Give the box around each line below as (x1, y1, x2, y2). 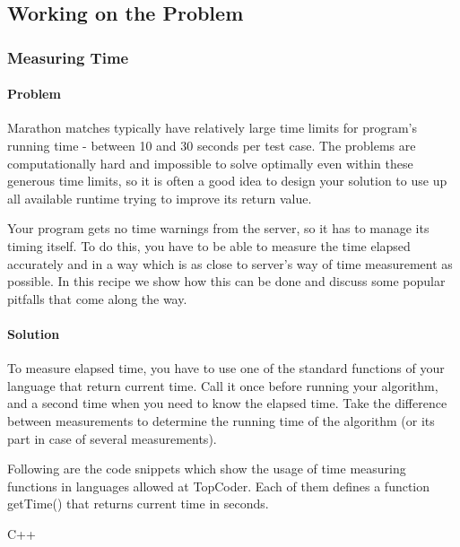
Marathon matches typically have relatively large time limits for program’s (7, 118, 418, 137)
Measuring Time (7, 46, 129, 68)
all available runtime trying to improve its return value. (7, 188, 312, 207)
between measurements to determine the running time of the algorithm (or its (7, 411, 435, 430)
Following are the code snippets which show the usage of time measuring (7, 459, 406, 478)
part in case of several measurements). (7, 429, 217, 447)
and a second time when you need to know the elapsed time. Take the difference (7, 394, 447, 412)
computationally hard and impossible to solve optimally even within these (7, 153, 413, 172)
